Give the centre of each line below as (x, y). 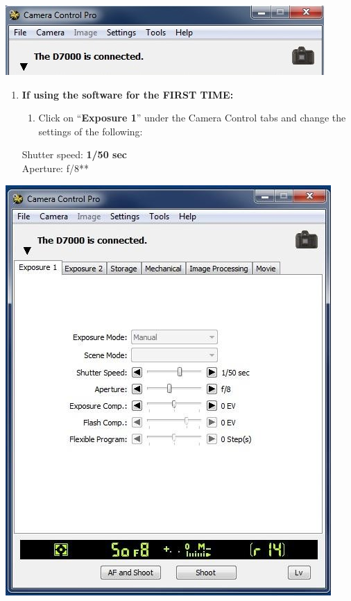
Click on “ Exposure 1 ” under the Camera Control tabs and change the (192, 118)
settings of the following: (91, 131)
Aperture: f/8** (55, 168)
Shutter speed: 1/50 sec (74, 154)
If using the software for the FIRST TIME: (128, 94)
